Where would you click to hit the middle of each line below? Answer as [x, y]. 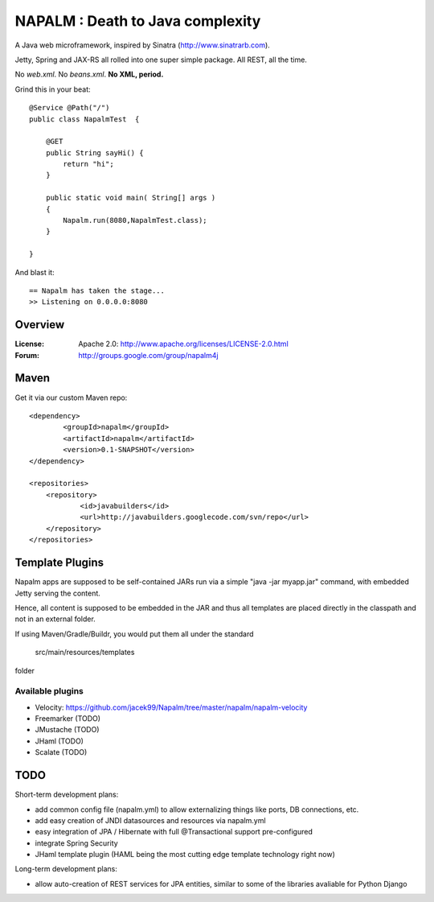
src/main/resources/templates [85, 653]
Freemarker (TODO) [68, 719]
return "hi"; [88, 164]
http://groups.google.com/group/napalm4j [148, 355]
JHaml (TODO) [59, 741]
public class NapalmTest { [84, 119]
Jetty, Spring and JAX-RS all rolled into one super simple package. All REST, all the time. [161, 60]
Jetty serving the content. [57, 593]
